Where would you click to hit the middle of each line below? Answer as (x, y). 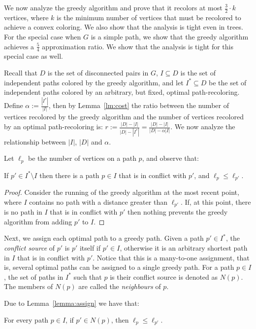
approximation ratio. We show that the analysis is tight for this (138, 46)
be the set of (228, 82)
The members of (29, 286)
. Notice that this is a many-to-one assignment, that (171, 257)
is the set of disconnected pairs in (98, 73)
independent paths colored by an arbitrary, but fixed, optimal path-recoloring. (122, 92)
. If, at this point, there (216, 201)
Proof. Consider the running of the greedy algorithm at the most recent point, (122, 192)
